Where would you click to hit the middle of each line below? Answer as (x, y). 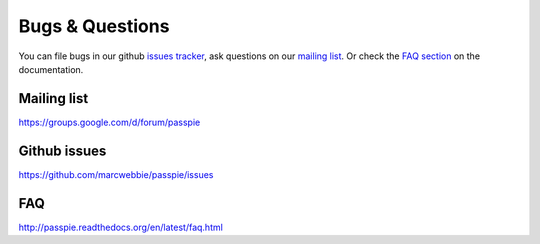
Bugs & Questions (94, 26)
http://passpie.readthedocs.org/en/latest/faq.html (121, 227)
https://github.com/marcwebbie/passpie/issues (116, 174)
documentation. (51, 69)
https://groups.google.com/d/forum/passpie (109, 122)
